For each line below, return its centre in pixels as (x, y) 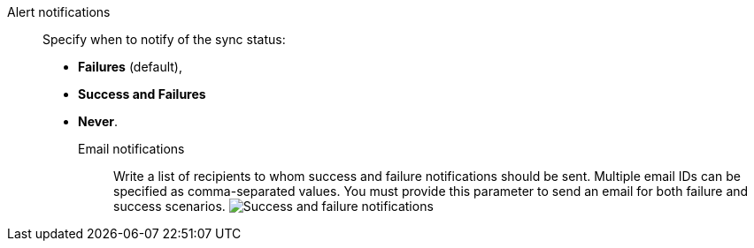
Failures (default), (131, 67)
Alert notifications (59, 12)
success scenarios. (169, 206)
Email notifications (131, 149)
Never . (98, 121)
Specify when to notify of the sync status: (164, 39)
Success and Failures (142, 94)
